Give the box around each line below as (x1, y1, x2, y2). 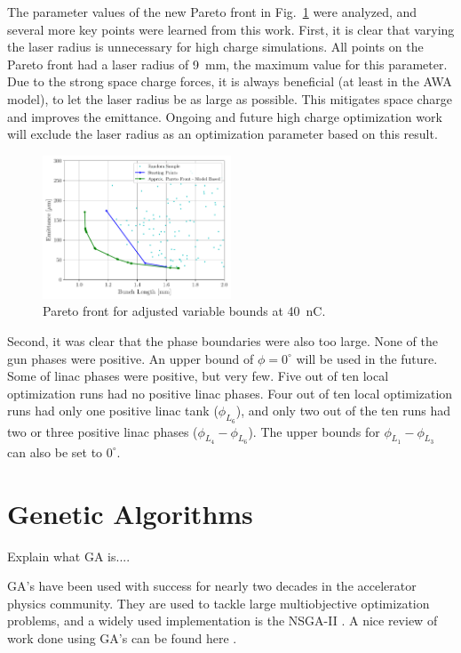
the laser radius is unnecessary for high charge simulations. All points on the (7, 37, 424, 56)
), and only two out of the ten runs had (235, 401, 450, 420)
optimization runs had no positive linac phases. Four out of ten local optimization (7, 383, 453, 402)
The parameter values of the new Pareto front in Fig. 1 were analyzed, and (7, 3, 417, 20)
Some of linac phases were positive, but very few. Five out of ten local (7, 367, 389, 385)
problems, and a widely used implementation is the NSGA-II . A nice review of (7, 611, 438, 630)
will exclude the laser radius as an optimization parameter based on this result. (7, 125, 438, 143)
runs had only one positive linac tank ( (7, 401, 219, 420)
